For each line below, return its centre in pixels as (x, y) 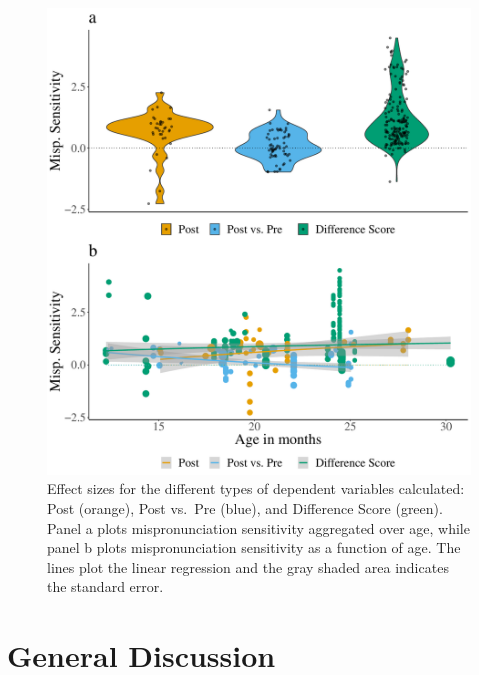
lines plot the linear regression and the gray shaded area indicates (248, 566)
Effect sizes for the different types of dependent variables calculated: (256, 488)
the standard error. (105, 586)
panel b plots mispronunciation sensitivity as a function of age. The (254, 547)
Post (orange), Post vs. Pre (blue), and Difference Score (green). (245, 508)
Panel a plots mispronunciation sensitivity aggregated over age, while (258, 527)
